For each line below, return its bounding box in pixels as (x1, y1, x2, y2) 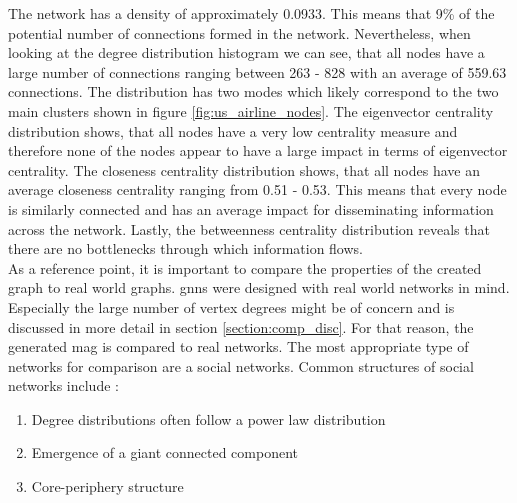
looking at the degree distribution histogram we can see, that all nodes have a (8, 42, 485, 63)
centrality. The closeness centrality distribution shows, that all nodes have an (8, 159, 480, 180)
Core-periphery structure (31, 476, 184, 497)
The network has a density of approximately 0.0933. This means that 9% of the (8, 3, 495, 23)
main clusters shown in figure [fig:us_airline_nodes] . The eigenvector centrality (8, 100, 494, 121)
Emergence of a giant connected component (31, 442, 299, 463)
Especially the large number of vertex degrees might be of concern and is (8, 296, 455, 317)
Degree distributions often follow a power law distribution (31, 408, 386, 429)
